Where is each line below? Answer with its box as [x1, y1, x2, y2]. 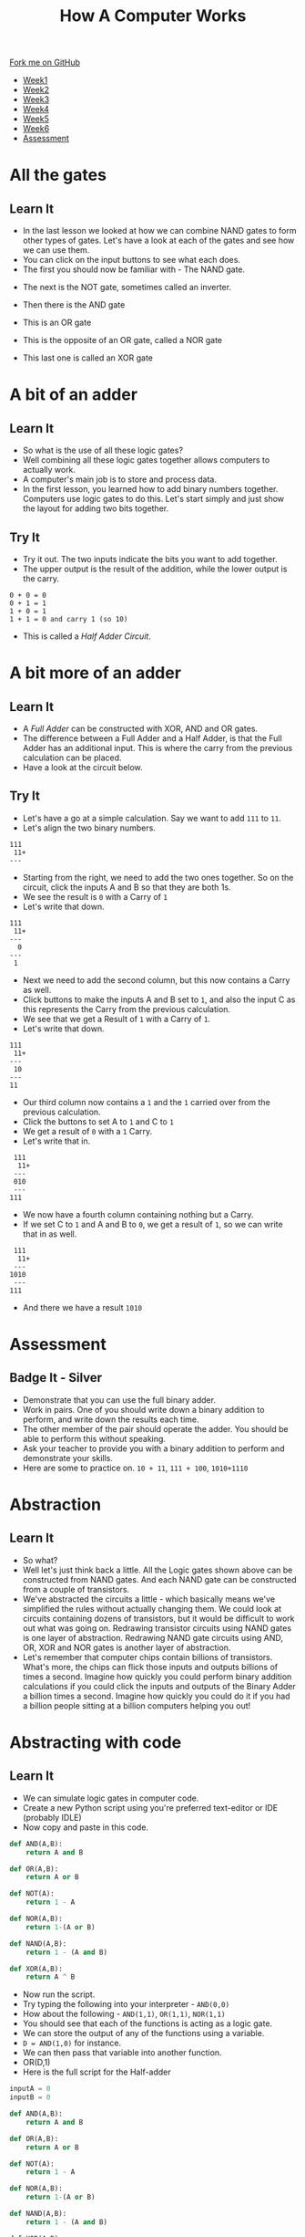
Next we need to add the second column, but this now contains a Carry [22, 974, 290, 986]
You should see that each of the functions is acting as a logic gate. [22, 2018, 273, 2029]
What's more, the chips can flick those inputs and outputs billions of [22, 1661, 279, 1672]
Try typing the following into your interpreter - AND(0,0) [22, 1999, 230, 2010]
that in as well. [22, 1228, 77, 1239]
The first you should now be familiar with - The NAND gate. [22, 264, 246, 275]
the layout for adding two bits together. [22, 503, 169, 514]
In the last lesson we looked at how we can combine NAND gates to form [22, 225, 297, 236]
